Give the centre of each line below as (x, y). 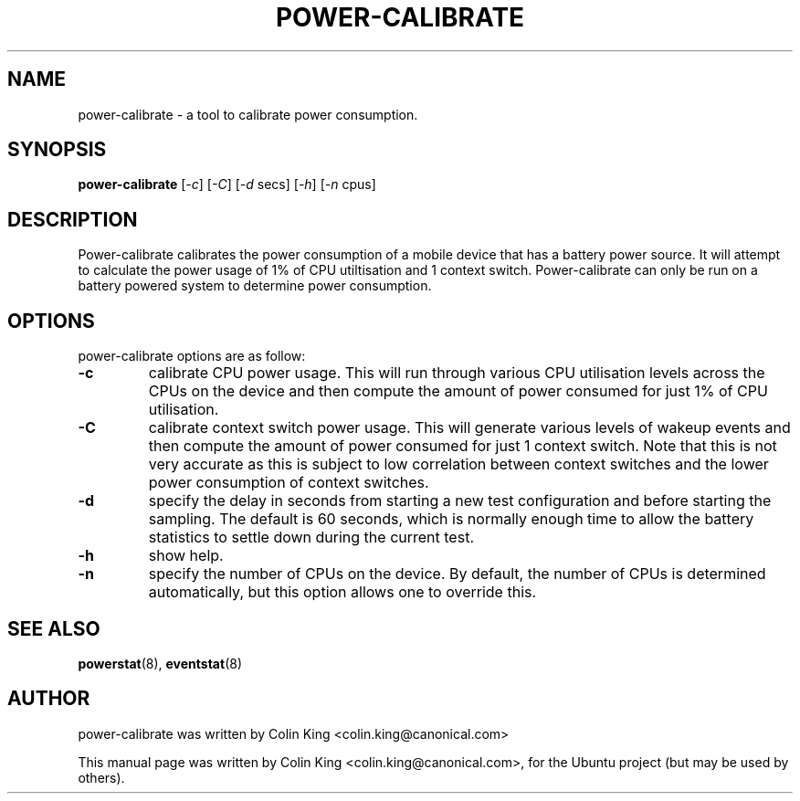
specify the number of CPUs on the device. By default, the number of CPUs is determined (457, 574)
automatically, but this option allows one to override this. (342, 592)
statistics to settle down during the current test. (311, 538)
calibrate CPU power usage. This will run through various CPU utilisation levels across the (457, 373)
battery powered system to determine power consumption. (255, 286)
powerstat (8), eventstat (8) (160, 663)
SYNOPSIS (57, 150)
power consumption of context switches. (289, 483)
